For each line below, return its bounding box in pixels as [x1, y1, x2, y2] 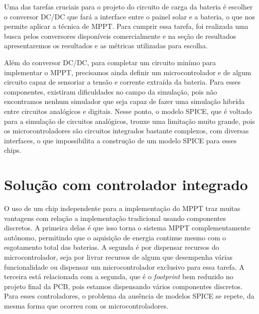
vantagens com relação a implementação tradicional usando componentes [4, 212, 226, 223]
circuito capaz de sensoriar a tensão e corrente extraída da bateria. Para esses [4, 77, 241, 87]
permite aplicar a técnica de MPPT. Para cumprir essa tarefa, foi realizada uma [4, 21, 249, 31]
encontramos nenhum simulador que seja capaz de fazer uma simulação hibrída [4, 96, 245, 106]
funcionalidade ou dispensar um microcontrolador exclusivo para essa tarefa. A [4, 261, 245, 272]
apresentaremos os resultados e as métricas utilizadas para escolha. [4, 40, 208, 51]
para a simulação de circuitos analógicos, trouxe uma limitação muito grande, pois [4, 115, 255, 126]
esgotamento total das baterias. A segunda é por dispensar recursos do [4, 242, 219, 252]
